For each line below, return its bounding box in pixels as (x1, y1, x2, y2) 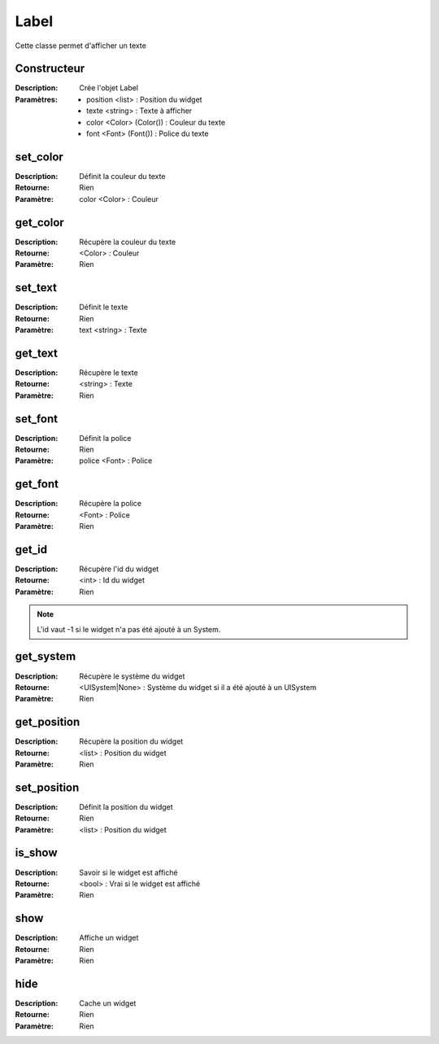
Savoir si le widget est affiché (79, 867, 178, 877)
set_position (15, 780, 80, 794)
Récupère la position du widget (79, 736, 184, 746)
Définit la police (79, 433, 132, 443)
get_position (15, 715, 80, 729)
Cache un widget (79, 998, 137, 1008)
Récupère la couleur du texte (79, 237, 176, 247)
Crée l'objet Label (79, 83, 138, 93)
